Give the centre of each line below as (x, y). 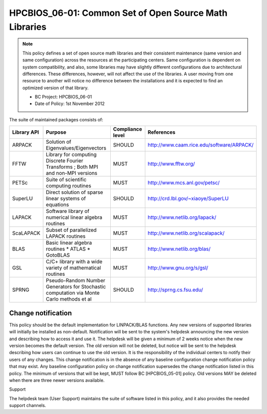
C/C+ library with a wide (74, 261)
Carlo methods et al (69, 299)
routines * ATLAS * (68, 249)
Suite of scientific (66, 180)
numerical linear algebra (74, 217)
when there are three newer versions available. (57, 380)
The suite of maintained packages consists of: (56, 119)
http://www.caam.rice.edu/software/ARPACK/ (201, 145)
